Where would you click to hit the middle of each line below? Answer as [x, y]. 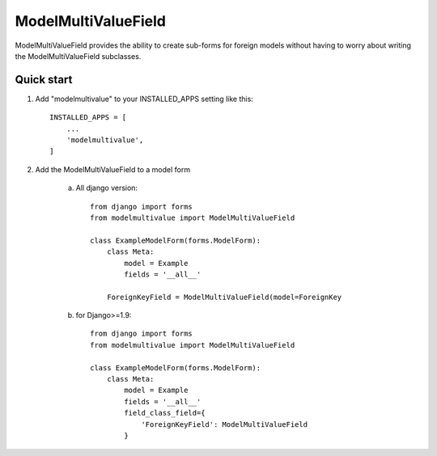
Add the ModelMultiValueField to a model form [112, 169]
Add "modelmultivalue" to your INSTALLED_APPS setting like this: [144, 99]
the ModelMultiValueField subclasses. [78, 56]
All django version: [106, 188]
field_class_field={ [165, 413]
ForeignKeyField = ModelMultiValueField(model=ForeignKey [224, 297]
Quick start [44, 80]
